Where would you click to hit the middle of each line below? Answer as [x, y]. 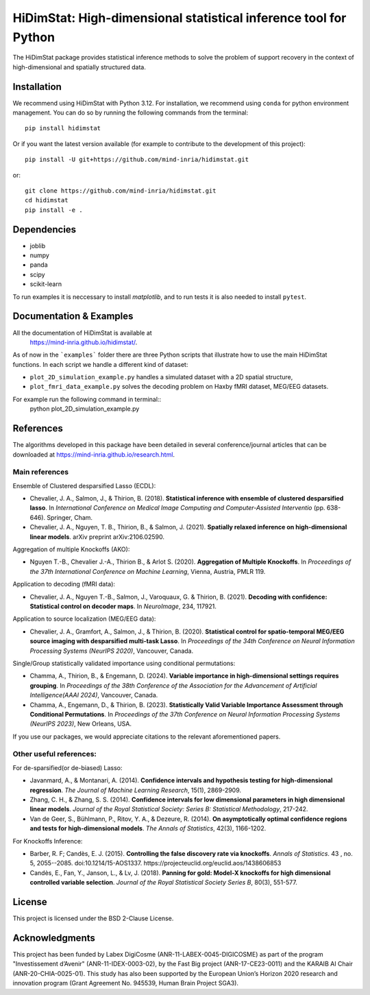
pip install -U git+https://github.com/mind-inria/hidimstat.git [137, 160]
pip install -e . [54, 210]
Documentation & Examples [73, 316]
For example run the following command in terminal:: [87, 399]
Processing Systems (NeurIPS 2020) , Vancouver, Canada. [112, 651]
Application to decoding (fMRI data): [64, 584]
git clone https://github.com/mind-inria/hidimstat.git [121, 191]
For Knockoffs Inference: [48, 841]
